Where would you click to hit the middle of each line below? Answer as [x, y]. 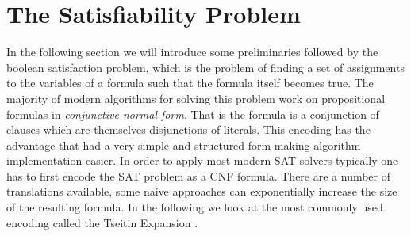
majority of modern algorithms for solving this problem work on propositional [196, 98]
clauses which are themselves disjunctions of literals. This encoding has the [188, 129]
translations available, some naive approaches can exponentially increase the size [202, 191]
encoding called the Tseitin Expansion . [102, 222]
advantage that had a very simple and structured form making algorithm [184, 145]
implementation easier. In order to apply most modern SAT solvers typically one [202, 160]
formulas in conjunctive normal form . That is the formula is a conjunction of [193, 114]
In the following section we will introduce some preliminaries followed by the [192, 52]
